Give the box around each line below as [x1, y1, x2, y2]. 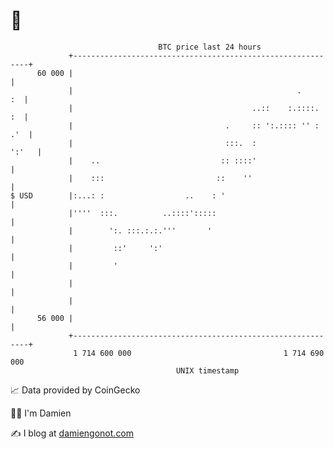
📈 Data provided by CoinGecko [10, 384, 141, 396]
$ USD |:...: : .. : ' [10, 190, 226, 201]
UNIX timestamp [175, 365, 240, 376]
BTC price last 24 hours [158, 42, 262, 52]
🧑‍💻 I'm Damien [10, 407, 72, 419]
